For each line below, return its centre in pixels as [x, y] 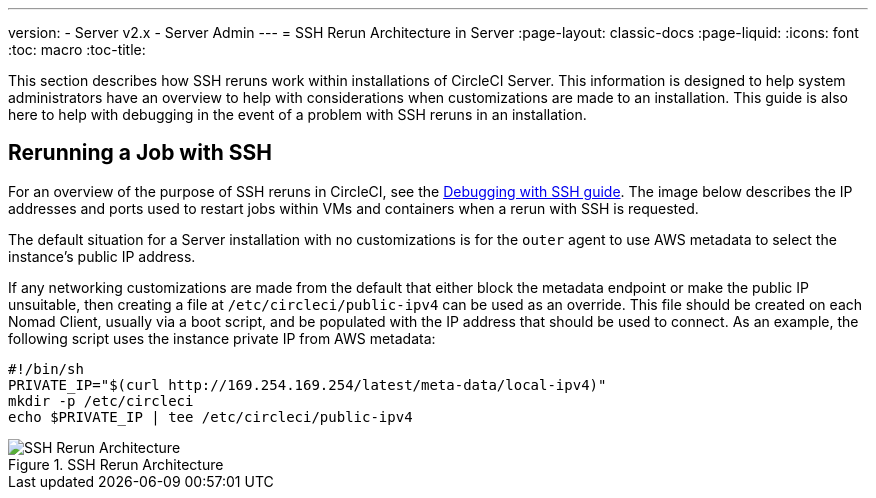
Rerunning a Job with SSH [140, 153]
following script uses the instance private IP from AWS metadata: [222, 338]
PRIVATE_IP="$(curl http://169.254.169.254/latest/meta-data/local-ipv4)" [307, 384]
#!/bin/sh [46, 368]
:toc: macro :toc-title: [77, 49]
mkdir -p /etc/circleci [101, 400]
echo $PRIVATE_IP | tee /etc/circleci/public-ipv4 [210, 416]
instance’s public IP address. [102, 256]
